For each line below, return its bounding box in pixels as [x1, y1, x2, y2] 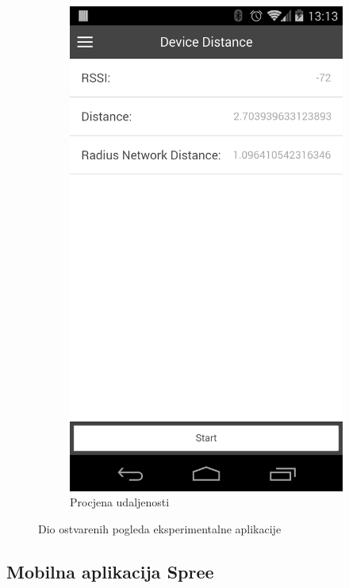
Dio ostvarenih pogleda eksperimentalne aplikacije [38, 520, 282, 536]
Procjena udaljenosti [70, 494, 170, 510]
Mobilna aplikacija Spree [6, 559, 214, 583]
